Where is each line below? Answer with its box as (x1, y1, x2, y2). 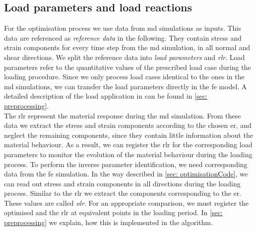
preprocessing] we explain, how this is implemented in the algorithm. (4, 217, 213, 228)
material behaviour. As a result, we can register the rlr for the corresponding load (4, 139, 253, 150)
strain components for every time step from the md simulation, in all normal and (4, 42, 250, 53)
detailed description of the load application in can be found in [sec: (4, 91, 207, 101)
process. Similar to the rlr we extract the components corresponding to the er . (4, 188, 242, 198)
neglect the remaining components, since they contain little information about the (4, 129, 253, 140)
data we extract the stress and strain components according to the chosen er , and (4, 120, 252, 130)
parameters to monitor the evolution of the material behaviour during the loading (4, 149, 253, 159)
